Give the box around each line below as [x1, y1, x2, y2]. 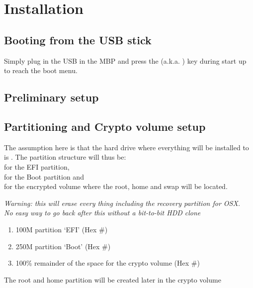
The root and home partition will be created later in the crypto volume [4, 274, 221, 285]
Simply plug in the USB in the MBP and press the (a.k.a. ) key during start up [4, 55, 247, 66]
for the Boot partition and [4, 171, 84, 182]
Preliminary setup [4, 90, 99, 105]
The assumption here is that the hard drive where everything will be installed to [4, 142, 249, 152]
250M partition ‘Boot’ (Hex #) [15, 241, 111, 251]
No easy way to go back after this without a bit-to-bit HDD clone [4, 207, 201, 218]
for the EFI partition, [4, 161, 70, 172]
